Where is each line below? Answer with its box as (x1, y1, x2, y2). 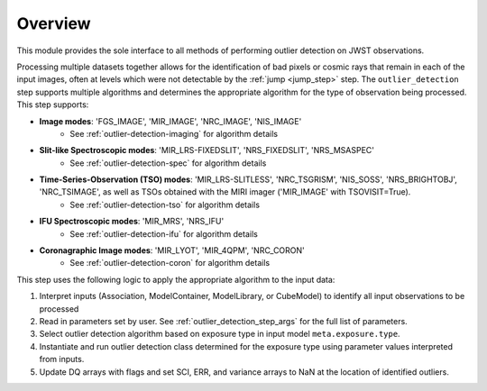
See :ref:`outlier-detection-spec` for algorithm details (69, 158, 267, 168)
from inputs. (39, 354, 85, 365)
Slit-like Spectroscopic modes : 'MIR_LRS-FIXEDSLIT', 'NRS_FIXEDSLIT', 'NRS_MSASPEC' (39, 145, 374, 156)
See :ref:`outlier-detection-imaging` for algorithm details (69, 128, 279, 139)
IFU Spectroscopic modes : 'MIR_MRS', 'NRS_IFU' (39, 216, 225, 227)
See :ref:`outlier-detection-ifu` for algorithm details (69, 228, 259, 239)
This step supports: (16, 99, 89, 110)
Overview (16, 14, 91, 33)
